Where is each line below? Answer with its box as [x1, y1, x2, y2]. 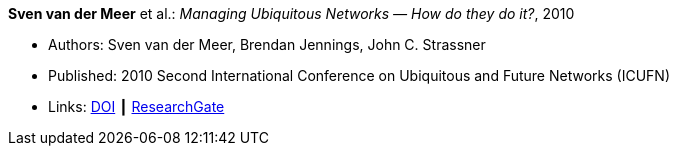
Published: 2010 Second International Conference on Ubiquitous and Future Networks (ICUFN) [48, 67, 670, 84]
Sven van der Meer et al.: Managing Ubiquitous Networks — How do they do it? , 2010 [8, 5, 575, 22]
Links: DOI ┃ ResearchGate [48, 98, 225, 115]
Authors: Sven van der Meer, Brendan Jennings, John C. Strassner [48, 36, 486, 53]
